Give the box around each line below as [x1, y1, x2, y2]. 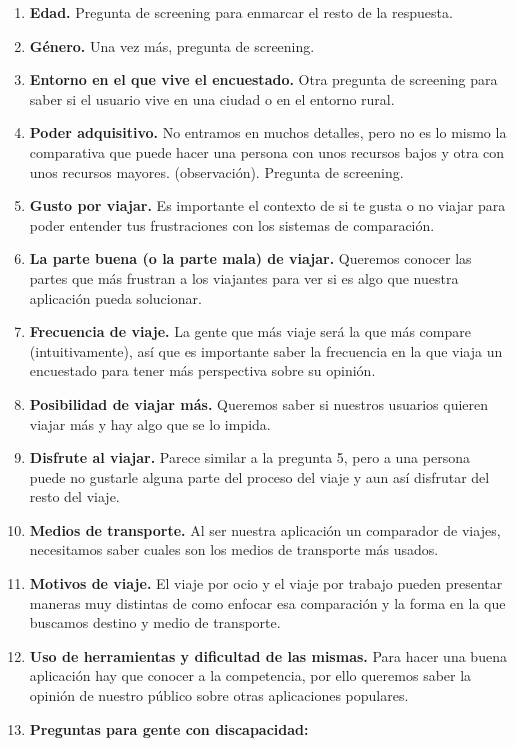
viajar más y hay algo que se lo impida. [29, 413, 271, 434]
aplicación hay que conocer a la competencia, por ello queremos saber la [29, 665, 472, 686]
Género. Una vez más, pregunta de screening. [29, 35, 315, 56]
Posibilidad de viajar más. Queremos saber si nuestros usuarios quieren [29, 393, 489, 414]
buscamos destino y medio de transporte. [29, 612, 281, 633]
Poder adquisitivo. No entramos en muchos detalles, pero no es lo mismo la [29, 122, 507, 143]
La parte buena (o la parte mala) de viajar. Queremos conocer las [29, 248, 472, 269]
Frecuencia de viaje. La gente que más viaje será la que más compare [29, 321, 471, 342]
